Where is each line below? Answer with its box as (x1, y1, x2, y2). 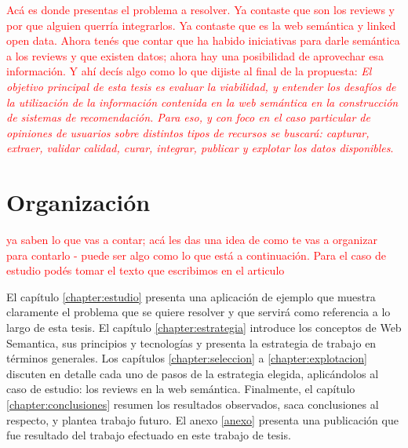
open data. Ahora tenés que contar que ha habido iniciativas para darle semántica (6, 32, 400, 49)
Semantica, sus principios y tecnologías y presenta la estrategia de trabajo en (6, 334, 377, 351)
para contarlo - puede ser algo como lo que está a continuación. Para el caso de (6, 246, 386, 263)
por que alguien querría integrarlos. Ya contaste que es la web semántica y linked (6, 16, 396, 33)
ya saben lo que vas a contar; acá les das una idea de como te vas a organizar (6, 231, 377, 248)
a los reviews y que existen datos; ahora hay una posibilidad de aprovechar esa (6, 47, 384, 64)
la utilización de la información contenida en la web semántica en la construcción (6, 93, 399, 110)
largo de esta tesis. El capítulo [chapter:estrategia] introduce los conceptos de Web (6, 319, 402, 336)
